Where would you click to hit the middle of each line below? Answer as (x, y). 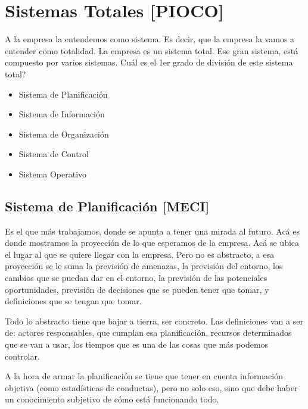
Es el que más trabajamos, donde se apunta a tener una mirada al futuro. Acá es (152, 231)
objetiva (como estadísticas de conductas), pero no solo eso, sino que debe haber (151, 387)
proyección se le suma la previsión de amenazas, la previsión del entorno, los (144, 266)
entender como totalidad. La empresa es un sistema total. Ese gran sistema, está (152, 50)
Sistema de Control (54, 154)
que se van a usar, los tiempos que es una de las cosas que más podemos (137, 344)
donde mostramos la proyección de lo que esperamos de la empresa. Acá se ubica (152, 243)
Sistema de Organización (64, 134)
